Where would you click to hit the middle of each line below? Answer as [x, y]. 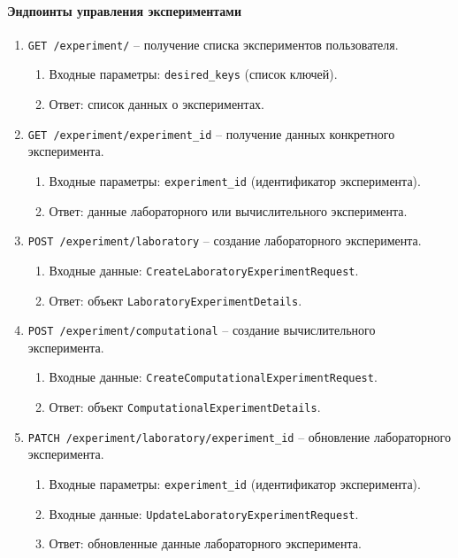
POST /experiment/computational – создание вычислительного [202, 330]
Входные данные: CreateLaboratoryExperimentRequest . [204, 270]
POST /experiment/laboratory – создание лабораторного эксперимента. [225, 240]
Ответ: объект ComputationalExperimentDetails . [185, 407]
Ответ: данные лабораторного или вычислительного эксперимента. [228, 210]
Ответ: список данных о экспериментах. [156, 104]
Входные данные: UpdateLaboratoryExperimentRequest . [204, 513]
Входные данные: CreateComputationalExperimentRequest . [213, 377]
